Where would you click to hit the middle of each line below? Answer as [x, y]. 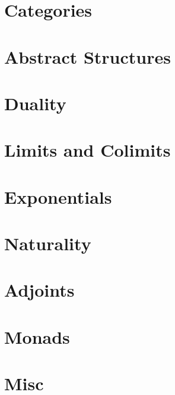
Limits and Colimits [87, 150]
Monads [37, 336]
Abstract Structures [87, 56]
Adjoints [39, 290]
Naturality [48, 243]
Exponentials [58, 196]
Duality [35, 103]
